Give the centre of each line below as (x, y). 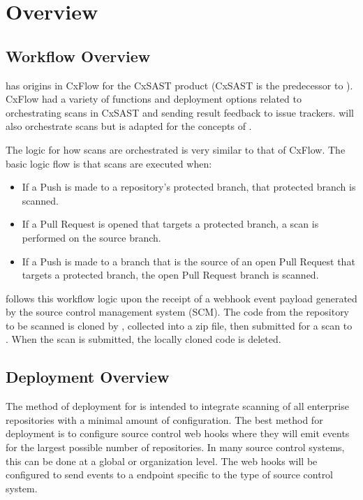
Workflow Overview (78, 56)
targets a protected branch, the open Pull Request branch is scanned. (170, 275)
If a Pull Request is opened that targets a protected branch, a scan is (170, 224)
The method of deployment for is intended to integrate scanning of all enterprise (177, 406)
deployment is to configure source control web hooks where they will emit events (178, 433)
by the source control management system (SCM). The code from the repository (178, 312)
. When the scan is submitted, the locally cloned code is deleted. (143, 339)
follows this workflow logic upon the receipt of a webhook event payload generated (181, 298)
